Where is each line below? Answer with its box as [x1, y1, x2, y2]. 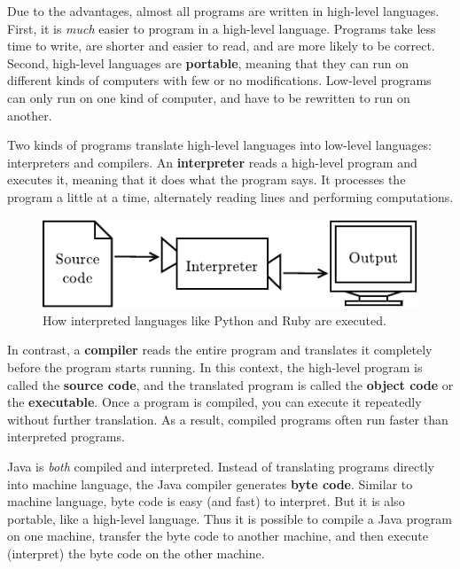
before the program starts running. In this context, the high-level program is [7, 358, 423, 376]
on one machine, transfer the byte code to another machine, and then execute [7, 526, 429, 545]
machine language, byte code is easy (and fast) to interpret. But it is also [7, 492, 405, 511]
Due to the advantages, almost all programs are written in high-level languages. [7, 2, 440, 19]
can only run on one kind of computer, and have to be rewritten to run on [7, 88, 410, 106]
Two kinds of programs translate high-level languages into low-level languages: [7, 136, 432, 154]
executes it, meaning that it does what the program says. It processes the [7, 170, 406, 189]
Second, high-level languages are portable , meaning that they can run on [7, 53, 409, 72]
